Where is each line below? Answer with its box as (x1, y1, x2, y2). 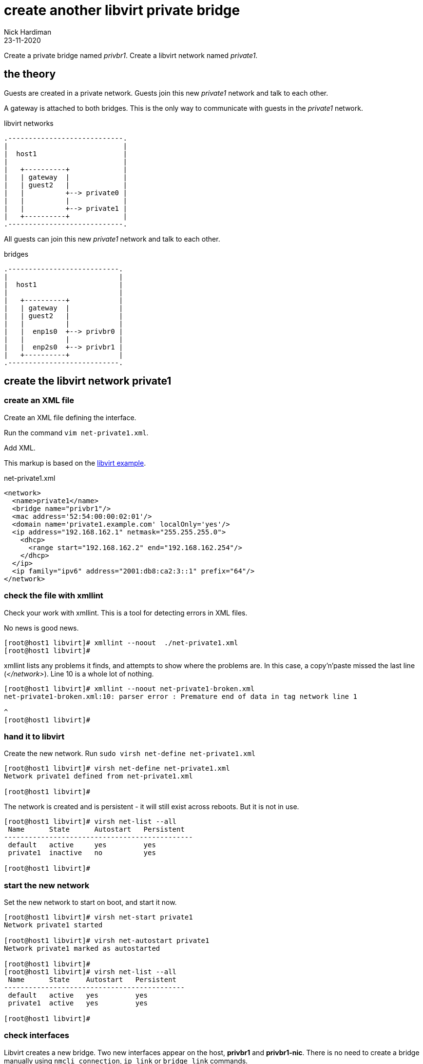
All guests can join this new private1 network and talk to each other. (4, 234, 220, 243)
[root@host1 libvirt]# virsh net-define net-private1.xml (4, 764, 230, 773)
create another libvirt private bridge (4, 2, 240, 19)
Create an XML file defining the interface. (4, 413, 136, 422)
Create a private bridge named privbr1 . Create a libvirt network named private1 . (4, 51, 258, 60)
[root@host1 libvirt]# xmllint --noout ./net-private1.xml (4, 638, 238, 647)
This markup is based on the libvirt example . (4, 458, 146, 467)
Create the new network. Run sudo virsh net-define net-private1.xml (4, 749, 256, 758)
